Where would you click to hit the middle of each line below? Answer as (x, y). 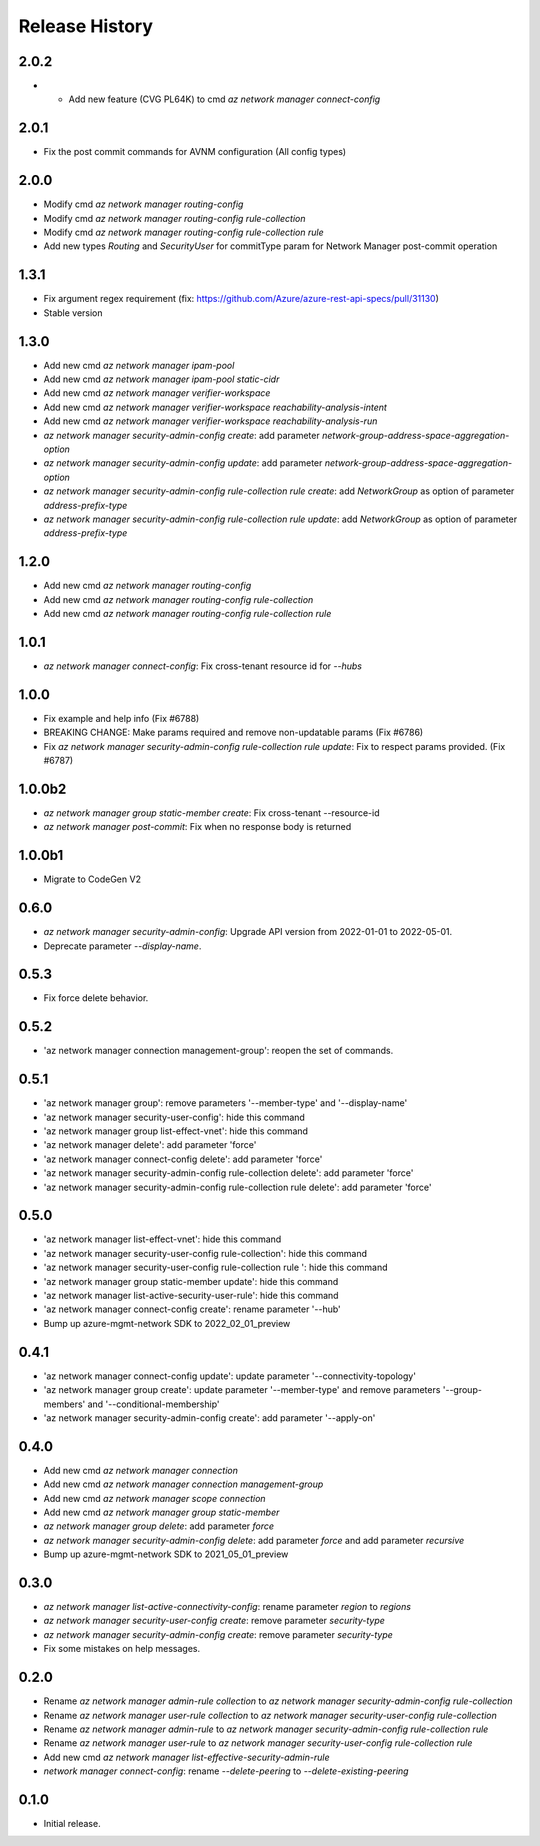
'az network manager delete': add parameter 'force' (150, 1145)
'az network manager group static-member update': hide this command (191, 1281)
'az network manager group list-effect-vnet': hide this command (176, 1131)
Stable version (73, 312)
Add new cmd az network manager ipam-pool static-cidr (161, 379)
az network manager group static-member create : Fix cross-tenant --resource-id (211, 812)
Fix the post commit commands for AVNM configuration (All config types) (195, 152)
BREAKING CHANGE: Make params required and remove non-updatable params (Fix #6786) (233, 732)
